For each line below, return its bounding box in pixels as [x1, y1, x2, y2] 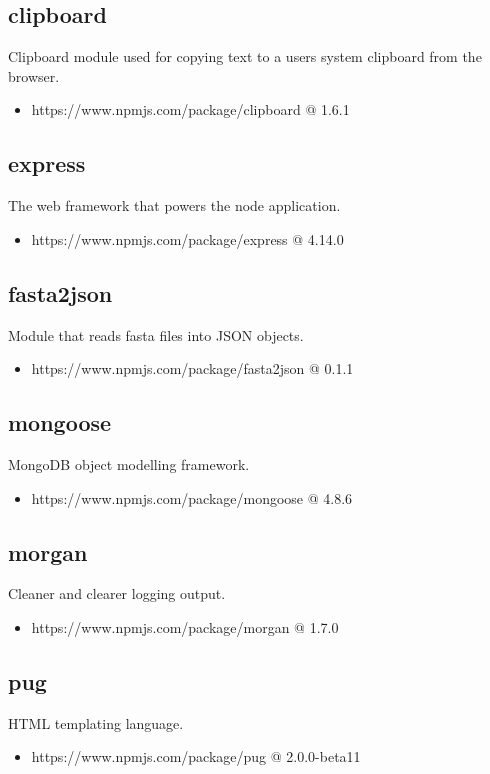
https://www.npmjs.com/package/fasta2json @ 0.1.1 [31, 358, 354, 379]
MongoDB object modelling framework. [8, 453, 250, 474]
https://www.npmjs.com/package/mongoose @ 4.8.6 [31, 487, 353, 508]
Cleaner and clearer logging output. [8, 583, 226, 604]
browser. [8, 65, 60, 86]
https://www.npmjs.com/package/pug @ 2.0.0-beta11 [31, 746, 361, 767]
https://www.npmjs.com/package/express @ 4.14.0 [31, 228, 344, 249]
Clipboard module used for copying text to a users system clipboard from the [8, 46, 482, 67]
